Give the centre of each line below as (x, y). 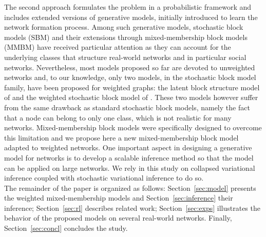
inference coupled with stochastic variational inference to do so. (104, 178)
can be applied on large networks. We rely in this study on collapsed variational (130, 167)
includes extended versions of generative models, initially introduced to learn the (131, 17)
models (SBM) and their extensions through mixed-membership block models (126, 37)
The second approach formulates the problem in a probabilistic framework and (128, 7)
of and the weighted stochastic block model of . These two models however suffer (131, 97)
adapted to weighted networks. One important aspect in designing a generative (128, 147)
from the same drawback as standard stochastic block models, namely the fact (127, 107)
